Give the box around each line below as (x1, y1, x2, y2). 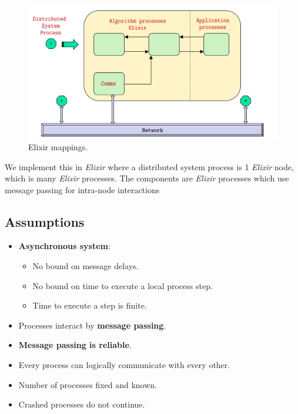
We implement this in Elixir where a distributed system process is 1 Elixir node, (5, 160, 294, 173)
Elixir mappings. (28, 140, 88, 153)
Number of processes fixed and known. (18, 378, 157, 390)
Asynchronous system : (18, 240, 111, 252)
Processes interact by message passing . (18, 319, 166, 331)
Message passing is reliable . (18, 339, 132, 351)
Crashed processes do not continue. (18, 398, 145, 410)
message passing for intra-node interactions (5, 183, 160, 196)
